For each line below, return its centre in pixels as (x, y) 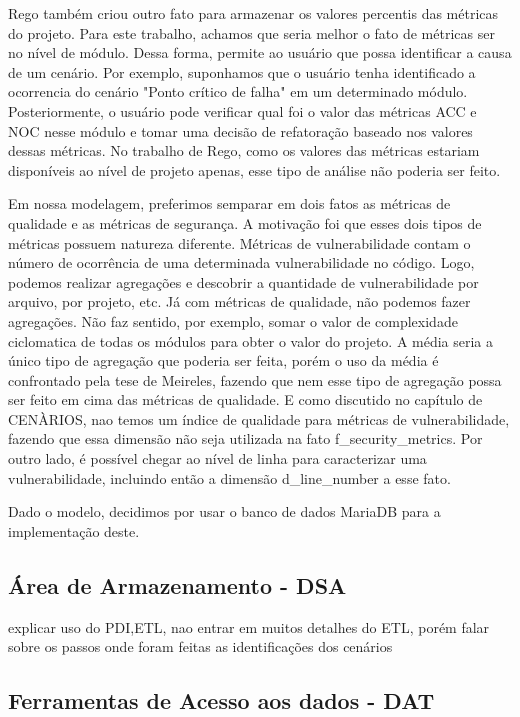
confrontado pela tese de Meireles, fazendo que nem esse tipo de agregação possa (255, 379)
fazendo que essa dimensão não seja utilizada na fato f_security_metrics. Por (245, 438)
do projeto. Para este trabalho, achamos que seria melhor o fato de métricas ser (251, 32)
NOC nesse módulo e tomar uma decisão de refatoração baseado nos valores (240, 130)
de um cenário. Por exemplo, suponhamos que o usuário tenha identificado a (242, 71)
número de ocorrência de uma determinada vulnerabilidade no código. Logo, (241, 262)
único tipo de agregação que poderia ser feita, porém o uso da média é (223, 360)
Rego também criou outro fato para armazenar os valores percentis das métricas (253, 13)
